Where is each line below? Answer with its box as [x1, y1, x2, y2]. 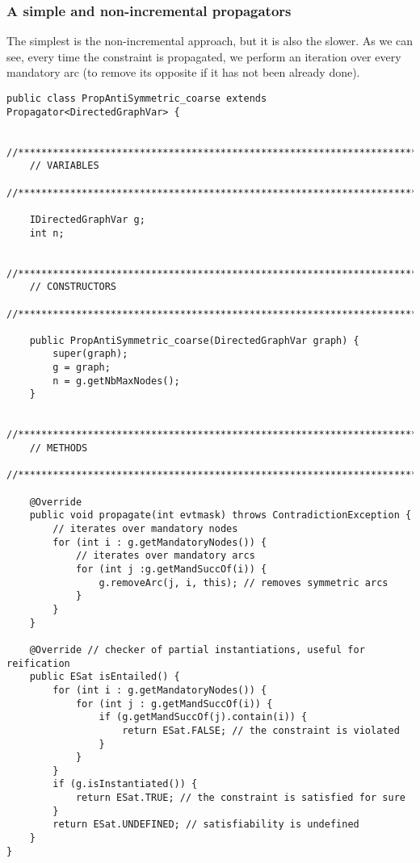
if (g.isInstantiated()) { [52, 778, 198, 790]
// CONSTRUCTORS [29, 281, 117, 293]
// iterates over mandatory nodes [52, 523, 238, 534]
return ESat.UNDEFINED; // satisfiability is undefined [52, 819, 359, 831]
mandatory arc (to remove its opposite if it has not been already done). [6, 64, 360, 81]
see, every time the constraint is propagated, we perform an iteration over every [6, 48, 401, 65]
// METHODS [29, 442, 88, 455]
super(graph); [52, 348, 128, 360]
